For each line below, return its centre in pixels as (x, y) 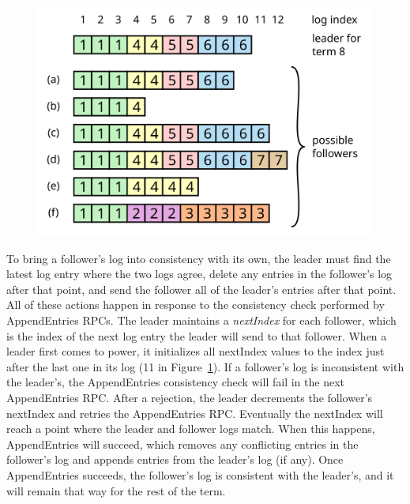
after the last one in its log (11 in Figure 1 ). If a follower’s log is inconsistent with (205, 366)
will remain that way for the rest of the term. (116, 490)
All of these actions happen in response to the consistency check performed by (196, 305)
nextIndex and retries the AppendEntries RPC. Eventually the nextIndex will (195, 413)
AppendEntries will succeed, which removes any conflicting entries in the (182, 444)
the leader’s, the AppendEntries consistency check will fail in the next (175, 382)
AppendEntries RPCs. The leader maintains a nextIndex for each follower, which (201, 320)
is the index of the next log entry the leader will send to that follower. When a (197, 335)
